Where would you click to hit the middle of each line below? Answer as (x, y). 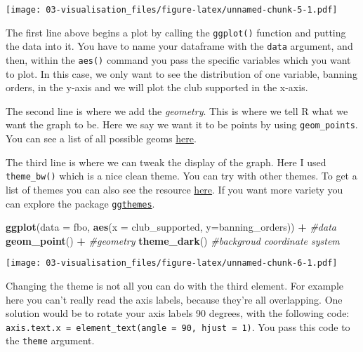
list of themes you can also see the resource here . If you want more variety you (174, 189)
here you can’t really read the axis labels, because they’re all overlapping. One (174, 299)
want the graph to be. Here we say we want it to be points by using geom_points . (182, 124)
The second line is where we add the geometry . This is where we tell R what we (177, 110)
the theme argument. (50, 340)
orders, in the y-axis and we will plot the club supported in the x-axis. (157, 87)
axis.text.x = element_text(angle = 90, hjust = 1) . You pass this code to (178, 326)
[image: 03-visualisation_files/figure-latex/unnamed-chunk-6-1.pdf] (172, 263)
